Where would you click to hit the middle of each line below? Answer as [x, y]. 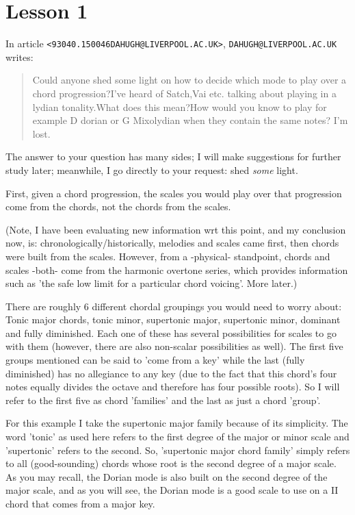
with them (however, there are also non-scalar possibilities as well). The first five [174, 346]
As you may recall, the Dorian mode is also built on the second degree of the [167, 476]
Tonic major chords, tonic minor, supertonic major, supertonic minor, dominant [173, 319]
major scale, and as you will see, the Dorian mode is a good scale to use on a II [172, 490]
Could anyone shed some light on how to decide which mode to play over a [189, 80]
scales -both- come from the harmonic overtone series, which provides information [177, 269]
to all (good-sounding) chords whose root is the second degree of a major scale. [171, 463]
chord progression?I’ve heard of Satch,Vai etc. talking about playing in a [184, 93]
